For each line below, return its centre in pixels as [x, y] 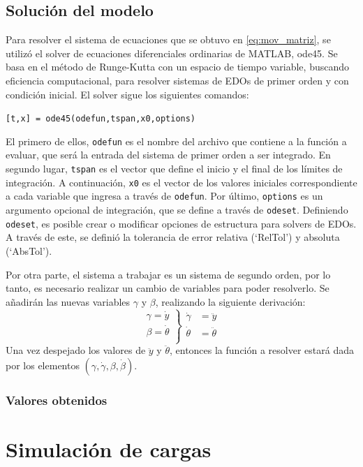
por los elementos [43, 365]
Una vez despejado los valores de [76, 350]
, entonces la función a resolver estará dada [261, 350]
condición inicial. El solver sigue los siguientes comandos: [127, 94]
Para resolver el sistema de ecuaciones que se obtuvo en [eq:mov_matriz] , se [168, 39]
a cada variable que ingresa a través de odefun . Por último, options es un [164, 196]
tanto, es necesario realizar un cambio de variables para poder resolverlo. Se [168, 288]
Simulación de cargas [109, 449]
